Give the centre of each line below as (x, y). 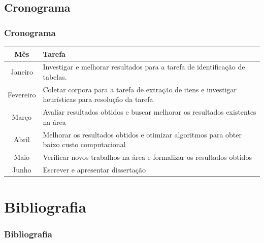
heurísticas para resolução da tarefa (98, 99)
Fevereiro (22, 94)
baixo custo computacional (84, 144)
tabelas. (55, 76)
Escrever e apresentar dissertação (94, 169)
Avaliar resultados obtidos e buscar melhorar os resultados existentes (150, 112)
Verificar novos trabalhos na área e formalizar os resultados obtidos (147, 157)
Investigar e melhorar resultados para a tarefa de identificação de (144, 67)
